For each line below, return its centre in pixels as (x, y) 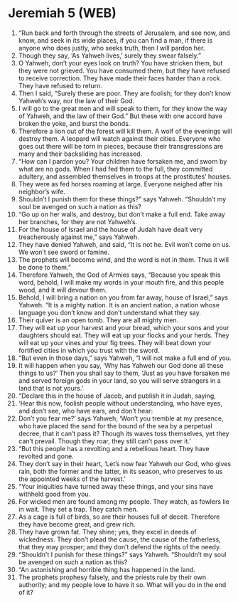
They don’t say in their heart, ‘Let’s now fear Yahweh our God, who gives (125, 463)
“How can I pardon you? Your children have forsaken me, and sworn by (123, 161)
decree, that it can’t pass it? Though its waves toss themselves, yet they (124, 433)
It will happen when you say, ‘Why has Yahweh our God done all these (121, 365)
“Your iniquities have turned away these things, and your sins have (116, 486)
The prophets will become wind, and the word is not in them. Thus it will (124, 259)
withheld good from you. (54, 494)
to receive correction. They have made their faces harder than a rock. (120, 78)
